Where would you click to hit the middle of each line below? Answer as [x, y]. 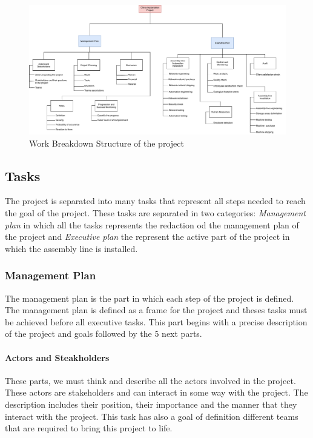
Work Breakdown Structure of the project [107, 143]
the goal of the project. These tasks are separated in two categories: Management [155, 213]
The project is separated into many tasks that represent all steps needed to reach [155, 201]
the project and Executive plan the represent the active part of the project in [147, 237]
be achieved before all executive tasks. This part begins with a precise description [156, 321]
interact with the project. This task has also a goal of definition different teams [152, 416]
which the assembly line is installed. [71, 248]
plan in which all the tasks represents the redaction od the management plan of [152, 224]
